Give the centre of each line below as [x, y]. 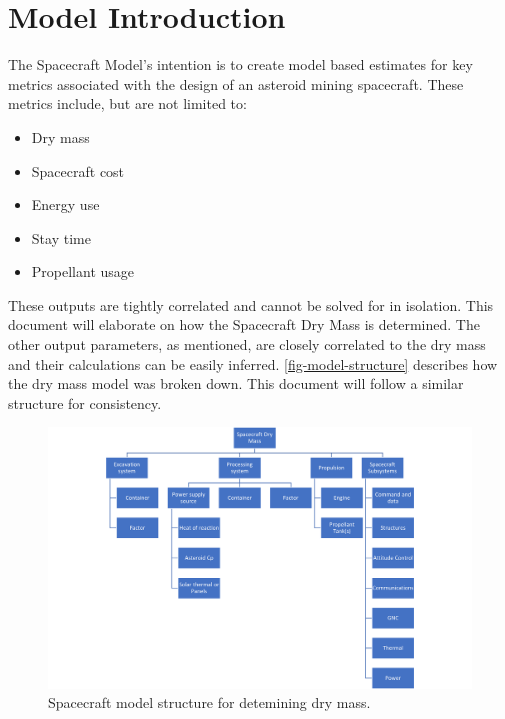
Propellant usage [83, 271]
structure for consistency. [85, 402]
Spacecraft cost [78, 170]
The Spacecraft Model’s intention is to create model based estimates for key [240, 64]
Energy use [65, 204]
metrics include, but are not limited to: [127, 103]
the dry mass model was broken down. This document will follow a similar [236, 383]
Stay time [61, 237]
